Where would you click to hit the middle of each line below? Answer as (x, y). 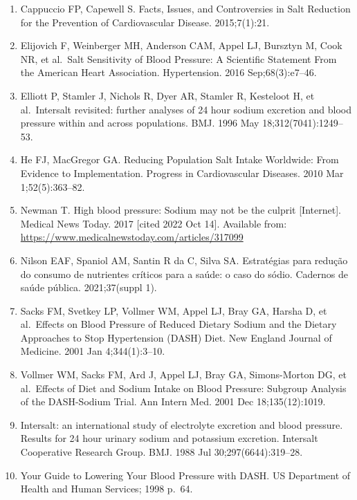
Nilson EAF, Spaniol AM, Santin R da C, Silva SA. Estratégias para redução (184, 260)
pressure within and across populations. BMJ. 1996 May (140, 123)
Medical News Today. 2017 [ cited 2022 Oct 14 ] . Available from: (154, 223)
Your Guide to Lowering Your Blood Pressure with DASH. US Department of (185, 475)
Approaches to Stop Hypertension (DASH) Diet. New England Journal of (176, 337)
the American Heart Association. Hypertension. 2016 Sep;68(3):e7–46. (168, 72)
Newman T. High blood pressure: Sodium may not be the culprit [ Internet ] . (181, 210)
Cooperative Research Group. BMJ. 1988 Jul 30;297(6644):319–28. (162, 452)
